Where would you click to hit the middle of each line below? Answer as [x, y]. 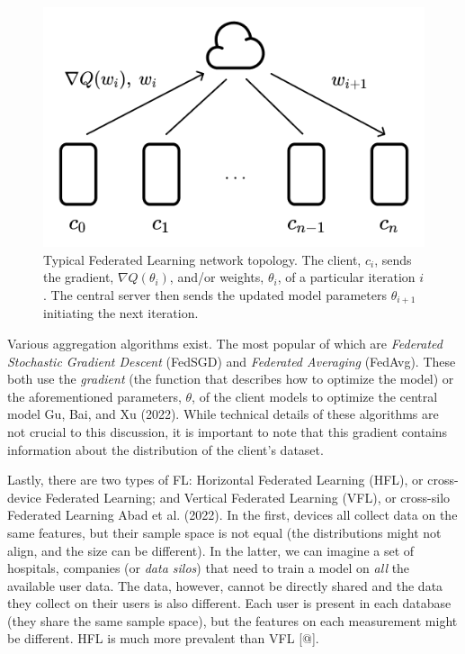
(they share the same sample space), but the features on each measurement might [232, 620]
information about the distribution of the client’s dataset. [165, 449]
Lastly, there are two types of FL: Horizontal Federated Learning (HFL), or [215, 480]
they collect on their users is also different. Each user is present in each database [229, 603]
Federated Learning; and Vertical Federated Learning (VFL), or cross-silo [248, 497]
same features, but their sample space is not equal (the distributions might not [224, 532]
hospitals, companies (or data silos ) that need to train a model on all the [209, 568]
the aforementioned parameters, [94, 396]
